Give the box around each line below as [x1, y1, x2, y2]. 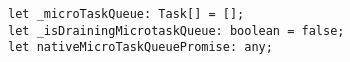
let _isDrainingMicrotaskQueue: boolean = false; [8, 23, 345, 38]
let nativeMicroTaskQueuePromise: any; [8, 40, 273, 55]
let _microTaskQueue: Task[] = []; [8, 7, 245, 21]
